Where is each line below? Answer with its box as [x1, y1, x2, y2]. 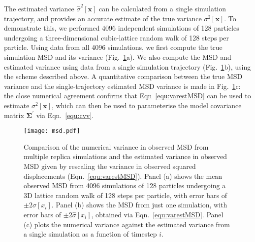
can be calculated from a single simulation [98, 3, 226, 13]
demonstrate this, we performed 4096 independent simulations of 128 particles [4, 23, 239, 33]
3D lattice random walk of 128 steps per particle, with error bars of [24, 190, 227, 200]
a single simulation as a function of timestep [24, 229, 157, 239]
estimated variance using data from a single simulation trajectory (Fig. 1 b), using [4, 61, 251, 72]
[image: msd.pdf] [24, 127, 80, 135]
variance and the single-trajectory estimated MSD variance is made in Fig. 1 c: [4, 81, 241, 91]
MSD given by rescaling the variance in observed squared [24, 161, 196, 171]
